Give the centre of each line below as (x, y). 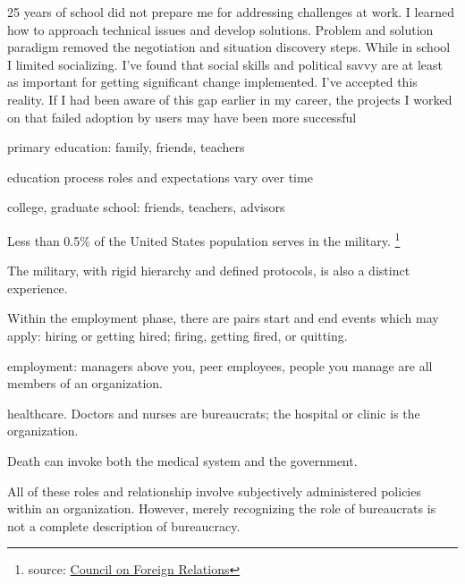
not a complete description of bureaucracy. (124, 525)
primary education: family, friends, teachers (126, 147)
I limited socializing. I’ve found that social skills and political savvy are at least (225, 64)
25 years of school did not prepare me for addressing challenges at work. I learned (231, 12)
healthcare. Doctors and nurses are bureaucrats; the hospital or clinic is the (214, 413)
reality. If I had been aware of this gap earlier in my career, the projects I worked (230, 99)
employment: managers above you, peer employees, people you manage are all (220, 365)
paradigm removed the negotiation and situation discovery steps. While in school (229, 47)
